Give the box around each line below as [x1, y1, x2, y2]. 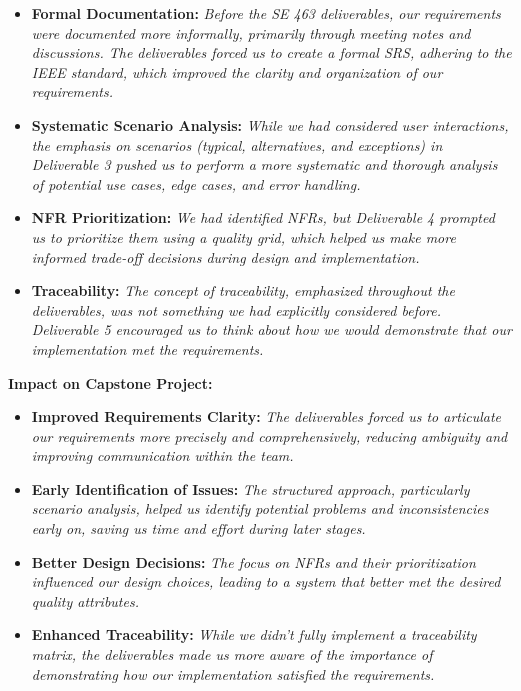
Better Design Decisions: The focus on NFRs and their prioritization [31, 551, 476, 572]
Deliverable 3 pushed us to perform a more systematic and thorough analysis [31, 154, 498, 175]
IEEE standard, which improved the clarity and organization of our [31, 61, 443, 82]
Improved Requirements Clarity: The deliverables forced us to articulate [31, 406, 502, 427]
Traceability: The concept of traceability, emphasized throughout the [31, 280, 455, 301]
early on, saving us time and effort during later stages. [31, 518, 366, 539]
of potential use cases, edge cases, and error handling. [31, 173, 361, 194]
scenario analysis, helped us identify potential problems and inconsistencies [31, 498, 489, 519]
